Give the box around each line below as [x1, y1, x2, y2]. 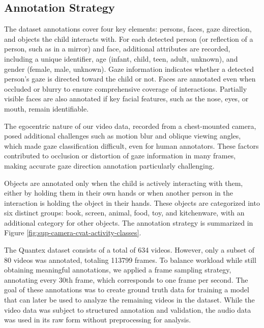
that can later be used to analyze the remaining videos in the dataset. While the [4, 294, 255, 305]
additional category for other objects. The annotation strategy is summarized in [4, 217, 253, 228]
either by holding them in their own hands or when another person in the [4, 187, 233, 198]
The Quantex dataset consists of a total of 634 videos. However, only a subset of [4, 244, 255, 255]
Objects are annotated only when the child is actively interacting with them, [4, 177, 243, 188]
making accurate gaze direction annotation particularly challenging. [4, 160, 215, 171]
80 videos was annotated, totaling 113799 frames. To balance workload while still [4, 254, 256, 265]
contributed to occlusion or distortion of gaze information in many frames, [4, 150, 236, 161]
